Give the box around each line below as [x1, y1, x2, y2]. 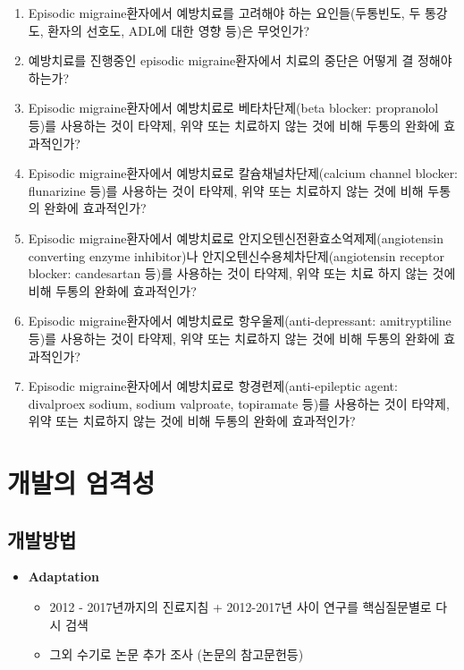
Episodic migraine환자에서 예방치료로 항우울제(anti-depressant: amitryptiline [28, 311, 451, 330]
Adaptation [28, 567, 100, 586]
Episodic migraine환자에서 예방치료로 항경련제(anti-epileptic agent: [28, 377, 398, 395]
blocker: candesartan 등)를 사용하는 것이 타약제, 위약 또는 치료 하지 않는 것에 [28, 264, 456, 283]
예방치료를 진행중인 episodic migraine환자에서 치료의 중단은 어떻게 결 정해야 [28, 51, 452, 70]
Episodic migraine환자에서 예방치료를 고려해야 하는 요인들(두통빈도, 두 [28, 4, 421, 21]
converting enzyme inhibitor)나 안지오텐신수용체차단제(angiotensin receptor [28, 246, 444, 265]
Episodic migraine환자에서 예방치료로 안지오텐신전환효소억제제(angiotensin [28, 228, 443, 247]
